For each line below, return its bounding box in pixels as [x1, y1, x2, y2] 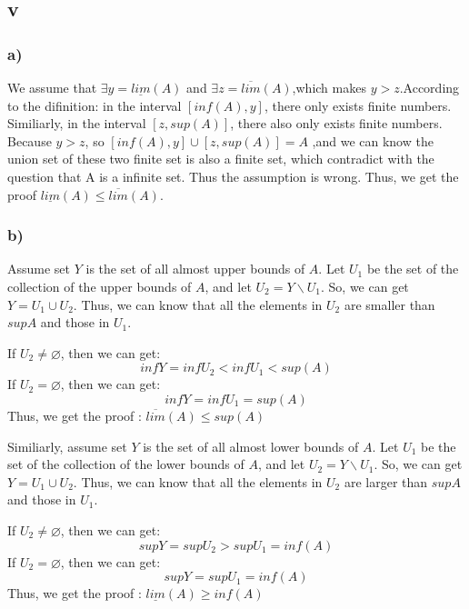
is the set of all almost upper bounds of [85, 259, 305, 278]
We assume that [7, 78, 97, 96]
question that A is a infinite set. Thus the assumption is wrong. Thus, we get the [7, 166, 459, 185]
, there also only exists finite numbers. [230, 114, 443, 133]
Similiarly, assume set [7, 436, 127, 455]
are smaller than [344, 295, 435, 314]
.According [399, 78, 460, 96]
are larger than [344, 472, 428, 491]
